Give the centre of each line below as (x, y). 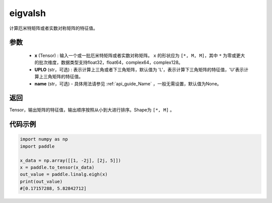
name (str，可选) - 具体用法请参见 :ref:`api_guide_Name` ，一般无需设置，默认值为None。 (128, 83)
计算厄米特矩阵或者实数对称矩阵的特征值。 (53, 28)
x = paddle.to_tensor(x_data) (57, 167)
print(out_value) (41, 181)
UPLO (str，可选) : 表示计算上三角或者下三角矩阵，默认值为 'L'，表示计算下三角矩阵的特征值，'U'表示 (139, 69)
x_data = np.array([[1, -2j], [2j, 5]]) (70, 160)
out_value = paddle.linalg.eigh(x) (64, 174)
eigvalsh (28, 13)
